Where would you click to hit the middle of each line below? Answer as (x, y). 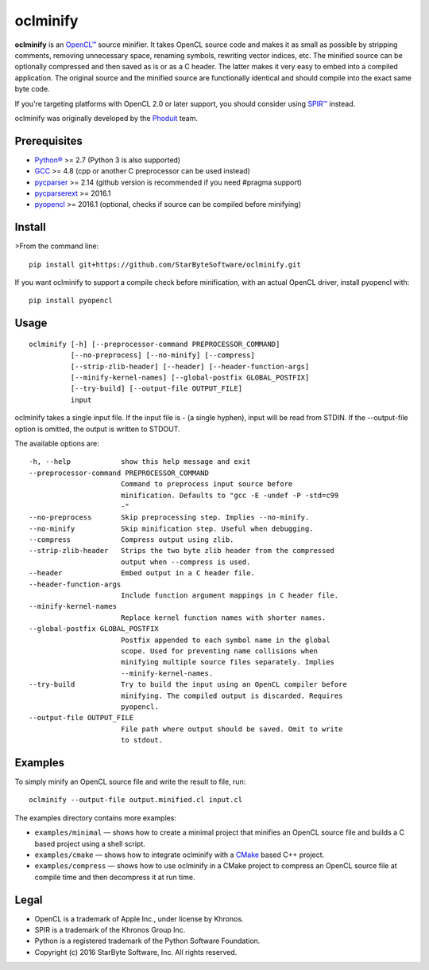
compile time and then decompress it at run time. (115, 877)
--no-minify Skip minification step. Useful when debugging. (171, 528)
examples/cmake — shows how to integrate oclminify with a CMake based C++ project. (180, 855)
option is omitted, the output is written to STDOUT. (97, 429)
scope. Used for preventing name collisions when (219, 651)
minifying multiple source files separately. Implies (228, 662)
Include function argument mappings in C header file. (230, 596)
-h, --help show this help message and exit (140, 462)
